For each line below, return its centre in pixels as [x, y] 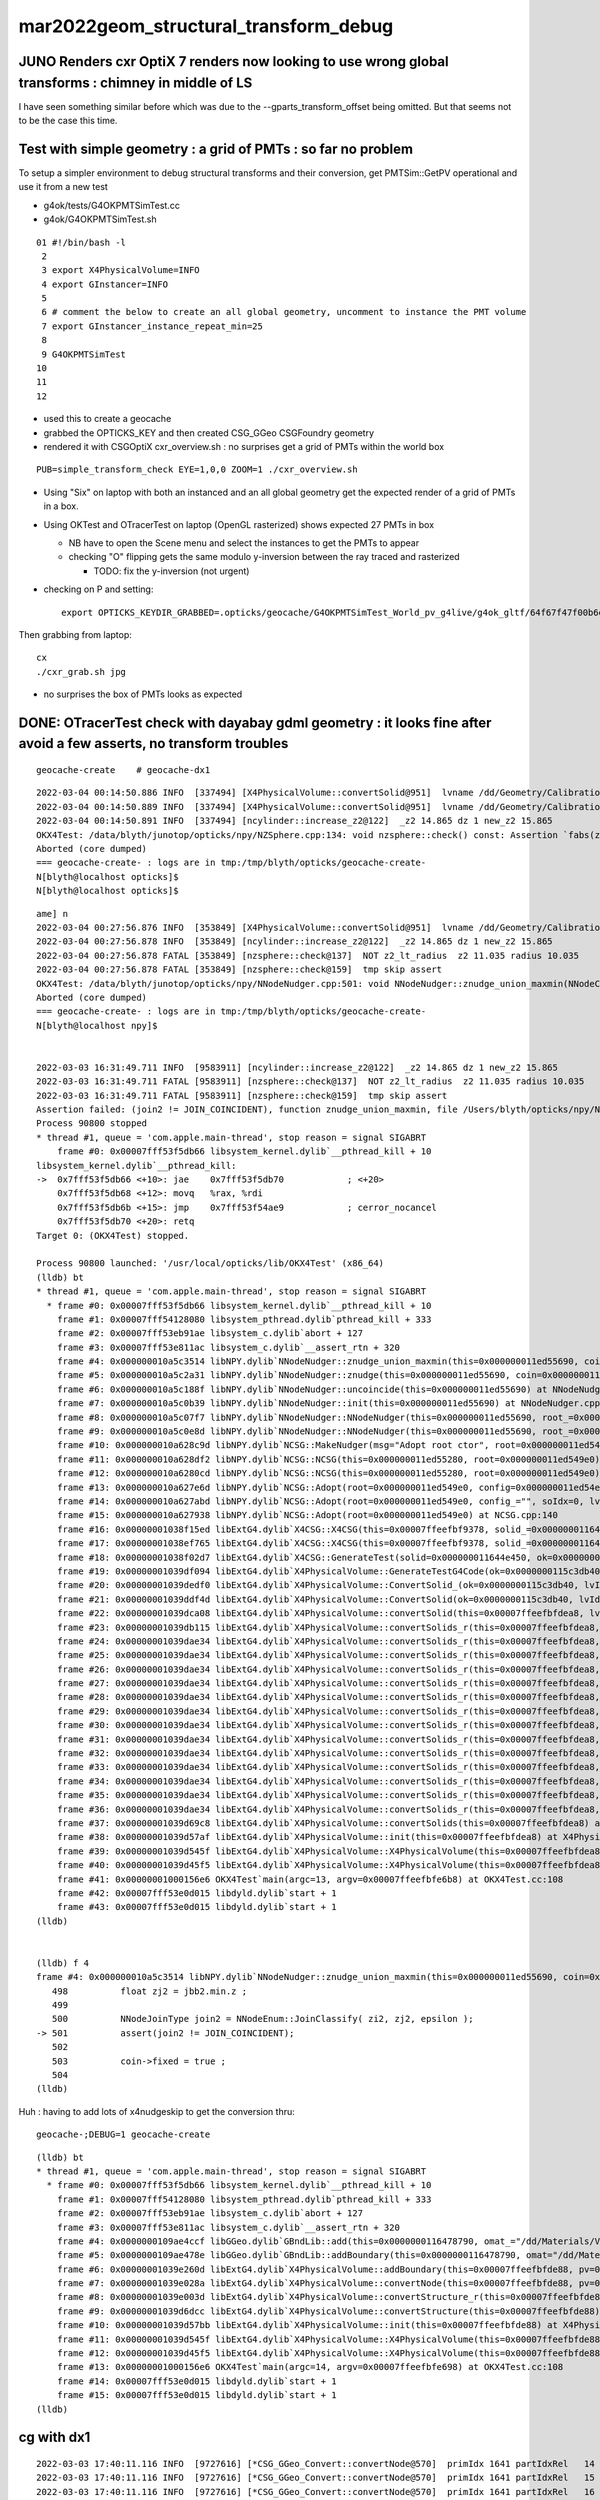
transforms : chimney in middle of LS [135, 82]
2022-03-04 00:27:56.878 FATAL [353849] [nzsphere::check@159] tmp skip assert [239, 969]
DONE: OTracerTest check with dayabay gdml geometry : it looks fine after [255, 722]
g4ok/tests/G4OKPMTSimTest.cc [111, 205]
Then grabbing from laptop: [75, 634]
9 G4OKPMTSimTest [84, 354]
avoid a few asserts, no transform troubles [153, 743]
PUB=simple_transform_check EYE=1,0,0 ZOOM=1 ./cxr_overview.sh [197, 469]
